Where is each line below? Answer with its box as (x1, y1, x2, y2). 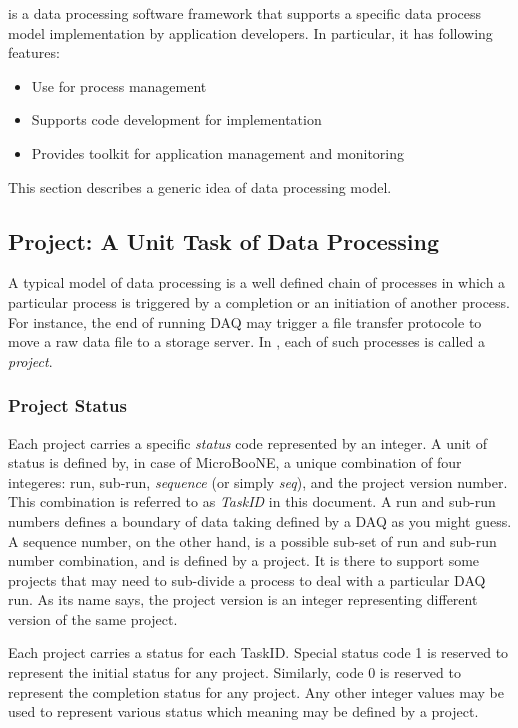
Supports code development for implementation (31, 109, 322, 130)
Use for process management (31, 75, 207, 96)
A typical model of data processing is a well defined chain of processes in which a (8, 272, 506, 293)
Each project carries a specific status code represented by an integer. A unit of (8, 432, 487, 453)
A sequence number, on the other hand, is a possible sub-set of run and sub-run (8, 530, 497, 551)
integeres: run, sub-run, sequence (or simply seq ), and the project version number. (8, 471, 508, 492)
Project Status (8, 393, 127, 418)
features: (8, 42, 60, 63)
